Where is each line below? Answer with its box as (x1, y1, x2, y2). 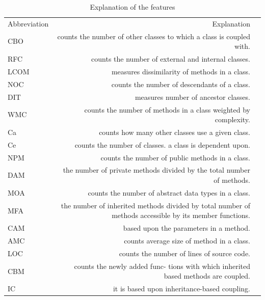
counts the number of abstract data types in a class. (88, 187, 250, 198)
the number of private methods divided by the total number (63, 165, 250, 175)
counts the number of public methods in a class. (100, 152, 250, 162)
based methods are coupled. (164, 270, 250, 281)
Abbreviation (8, 18, 49, 29)
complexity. (215, 114, 250, 125)
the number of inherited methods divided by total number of (61, 200, 250, 210)
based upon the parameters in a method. (123, 223, 250, 233)
